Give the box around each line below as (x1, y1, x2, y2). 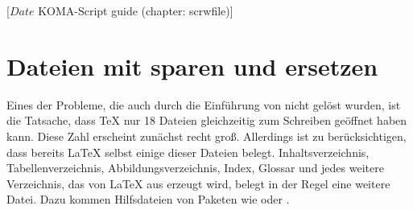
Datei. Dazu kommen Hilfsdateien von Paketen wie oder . (6, 191, 290, 208)
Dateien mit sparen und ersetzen (6, 49, 378, 82)
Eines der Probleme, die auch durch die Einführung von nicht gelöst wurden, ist (6, 96, 401, 113)
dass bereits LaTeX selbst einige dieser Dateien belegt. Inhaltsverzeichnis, (6, 143, 370, 160)
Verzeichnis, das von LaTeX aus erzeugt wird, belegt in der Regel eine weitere (6, 175, 390, 191)
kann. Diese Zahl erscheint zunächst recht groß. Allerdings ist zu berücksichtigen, (6, 127, 407, 144)
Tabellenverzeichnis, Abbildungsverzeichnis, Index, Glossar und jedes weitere (6, 159, 384, 176)
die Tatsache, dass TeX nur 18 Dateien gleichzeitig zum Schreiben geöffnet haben (6, 112, 407, 129)
